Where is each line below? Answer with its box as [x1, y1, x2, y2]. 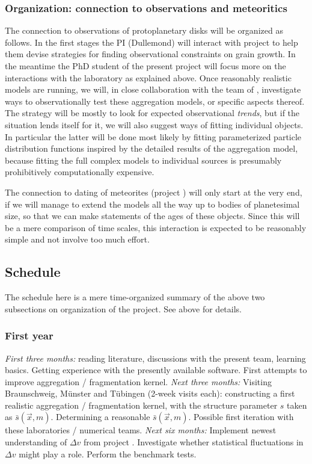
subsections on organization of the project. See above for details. [5, 302, 242, 315]
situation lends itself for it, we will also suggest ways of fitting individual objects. [5, 118, 304, 131]
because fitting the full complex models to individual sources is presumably [5, 153, 282, 166]
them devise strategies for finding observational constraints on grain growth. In [5, 48, 296, 60]
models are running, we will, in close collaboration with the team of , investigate [5, 83, 301, 96]
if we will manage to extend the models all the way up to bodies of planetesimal [5, 197, 300, 210]
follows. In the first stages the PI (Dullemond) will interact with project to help [5, 36, 298, 48]
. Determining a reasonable [50, 410, 150, 423]
